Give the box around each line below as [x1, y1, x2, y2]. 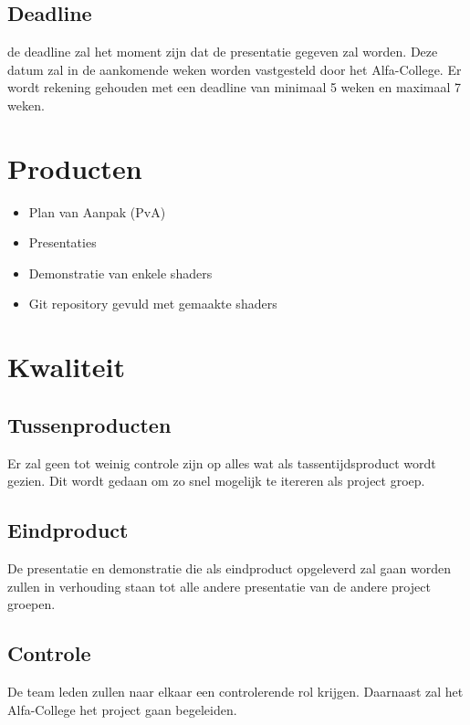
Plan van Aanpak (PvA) [28, 202, 166, 221]
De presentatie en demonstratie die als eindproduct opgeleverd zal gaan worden [7, 559, 451, 578]
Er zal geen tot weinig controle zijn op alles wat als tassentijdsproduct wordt [7, 453, 436, 472]
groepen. [7, 594, 56, 614]
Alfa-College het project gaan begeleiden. [7, 699, 237, 719]
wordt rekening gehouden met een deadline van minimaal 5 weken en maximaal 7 [7, 78, 462, 97]
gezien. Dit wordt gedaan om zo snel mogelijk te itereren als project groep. [7, 471, 425, 490]
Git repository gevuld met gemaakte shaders [28, 294, 277, 313]
